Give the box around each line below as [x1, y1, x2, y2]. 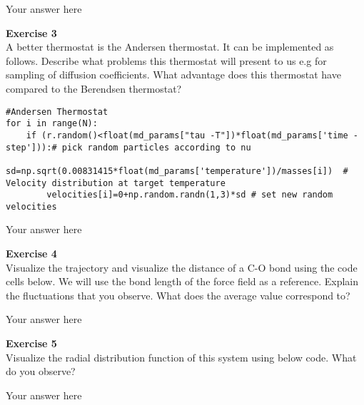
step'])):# [6, 142, 57, 153]
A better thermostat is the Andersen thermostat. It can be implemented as [6, 39, 334, 54]
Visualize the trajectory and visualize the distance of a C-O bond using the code [6, 260, 358, 275]
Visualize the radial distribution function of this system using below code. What [6, 349, 357, 364]
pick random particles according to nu [61, 142, 251, 153]
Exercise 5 [6, 336, 57, 351]
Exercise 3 [6, 25, 57, 40]
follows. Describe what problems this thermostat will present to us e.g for [6, 53, 327, 68]
